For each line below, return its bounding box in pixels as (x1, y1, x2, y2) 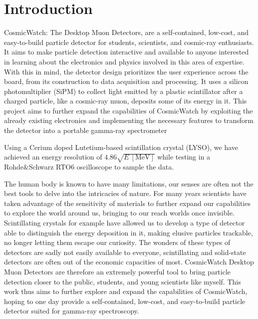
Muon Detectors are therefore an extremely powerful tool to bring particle (4, 266, 231, 276)
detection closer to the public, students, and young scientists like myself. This (4, 276, 241, 286)
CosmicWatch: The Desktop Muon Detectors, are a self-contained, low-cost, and (4, 27, 249, 37)
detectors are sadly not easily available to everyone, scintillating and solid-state (4, 246, 246, 257)
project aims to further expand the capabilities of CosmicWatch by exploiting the (4, 105, 253, 115)
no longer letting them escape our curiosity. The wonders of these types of (4, 237, 231, 247)
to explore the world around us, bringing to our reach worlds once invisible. (4, 207, 235, 218)
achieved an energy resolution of (4, 151, 102, 162)
